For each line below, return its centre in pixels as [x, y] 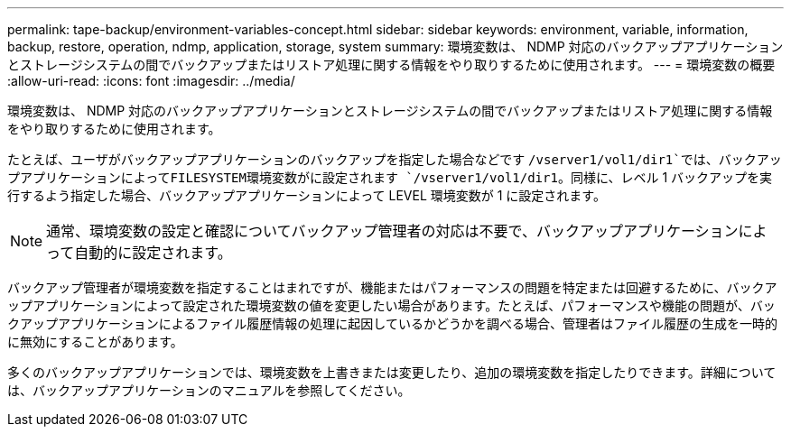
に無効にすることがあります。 [95, 342]
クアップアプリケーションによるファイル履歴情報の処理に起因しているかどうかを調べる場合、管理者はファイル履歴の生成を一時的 [392, 323]
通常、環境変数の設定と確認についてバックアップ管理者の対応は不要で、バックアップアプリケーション [392, 231]
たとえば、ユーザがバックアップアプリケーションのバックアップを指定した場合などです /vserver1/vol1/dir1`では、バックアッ [395, 159]
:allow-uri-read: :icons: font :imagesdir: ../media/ [151, 81]
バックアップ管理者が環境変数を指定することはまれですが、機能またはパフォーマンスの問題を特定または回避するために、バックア [392, 287]
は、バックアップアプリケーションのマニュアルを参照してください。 [209, 390]
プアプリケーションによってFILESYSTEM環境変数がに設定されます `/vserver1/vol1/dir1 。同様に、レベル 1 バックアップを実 [390, 177]
